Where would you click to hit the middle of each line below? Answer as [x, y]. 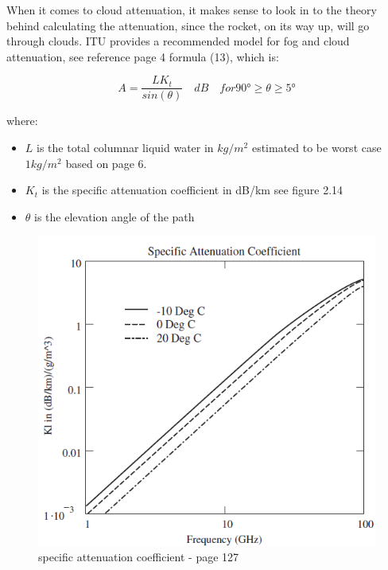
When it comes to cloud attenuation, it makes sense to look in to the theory [192, 10]
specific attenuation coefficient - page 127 [139, 557]
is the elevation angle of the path [114, 216]
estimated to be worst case [316, 148]
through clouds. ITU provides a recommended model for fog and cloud [178, 41]
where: [22, 121]
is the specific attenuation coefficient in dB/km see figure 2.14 [192, 190]
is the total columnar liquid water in [125, 148]
